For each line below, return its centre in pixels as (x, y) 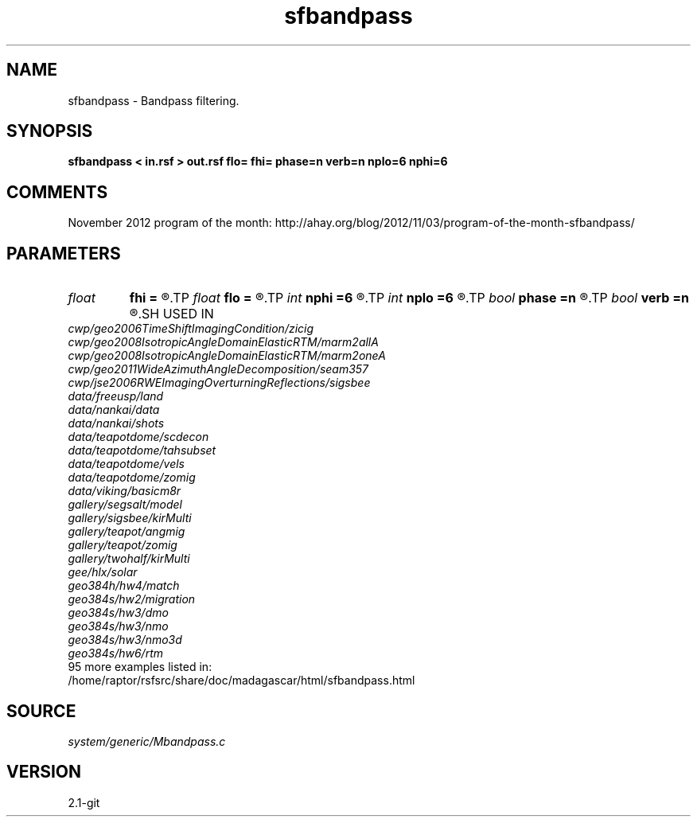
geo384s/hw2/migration (132, 599)
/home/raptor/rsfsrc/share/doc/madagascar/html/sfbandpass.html (241, 681)
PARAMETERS (64, 253)
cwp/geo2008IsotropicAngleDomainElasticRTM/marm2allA (223, 342)
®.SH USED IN (171, 314)
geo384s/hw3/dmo (118, 613)
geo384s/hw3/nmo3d (125, 640)
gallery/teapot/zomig (123, 545)
